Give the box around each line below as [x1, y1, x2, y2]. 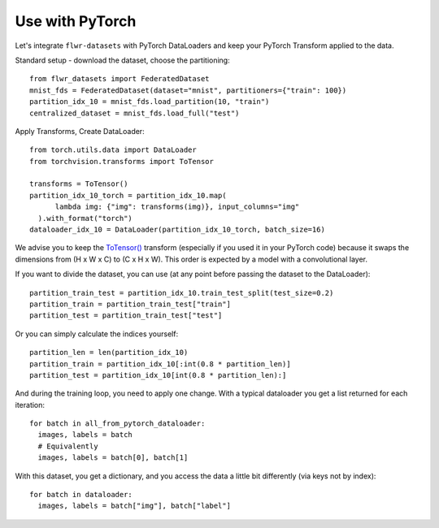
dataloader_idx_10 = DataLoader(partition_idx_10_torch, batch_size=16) [29, 225, 325, 235]
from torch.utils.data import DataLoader [29, 145, 197, 154]
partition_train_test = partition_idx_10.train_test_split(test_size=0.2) [29, 288, 334, 297]
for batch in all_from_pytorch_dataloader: [29, 419, 206, 428]
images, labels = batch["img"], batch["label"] [37, 501, 232, 511]
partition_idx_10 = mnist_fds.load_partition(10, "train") [29, 97, 270, 106]
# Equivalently [37, 441, 98, 451]
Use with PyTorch [15, 12, 137, 30]
